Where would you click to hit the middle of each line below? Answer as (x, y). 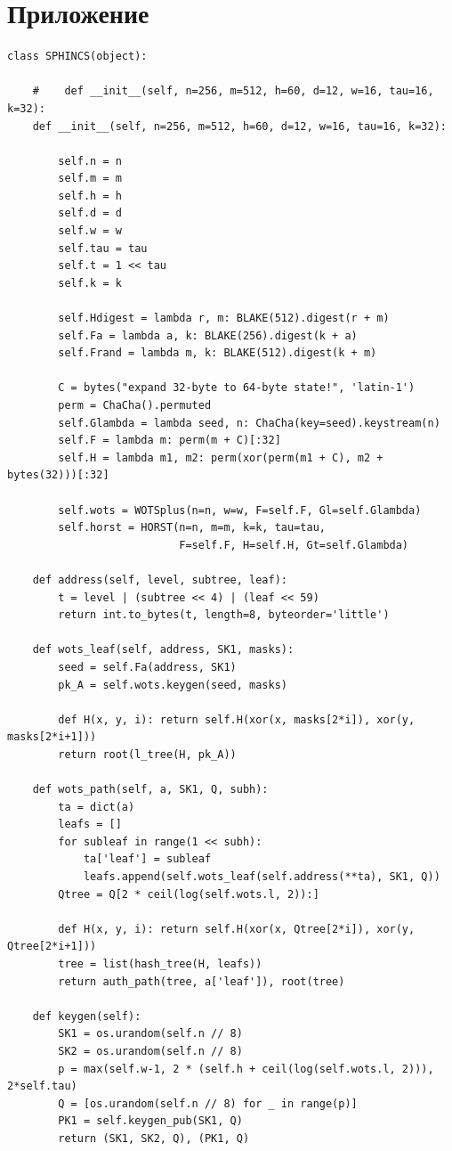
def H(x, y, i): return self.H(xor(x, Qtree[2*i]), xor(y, (237, 929)
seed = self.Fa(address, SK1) (147, 667)
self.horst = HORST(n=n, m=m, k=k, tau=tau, (192, 528)
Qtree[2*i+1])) (52, 947)
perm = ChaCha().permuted (135, 405)
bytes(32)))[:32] (58, 475)
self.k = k (90, 283)
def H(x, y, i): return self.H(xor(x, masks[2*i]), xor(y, (237, 719)
